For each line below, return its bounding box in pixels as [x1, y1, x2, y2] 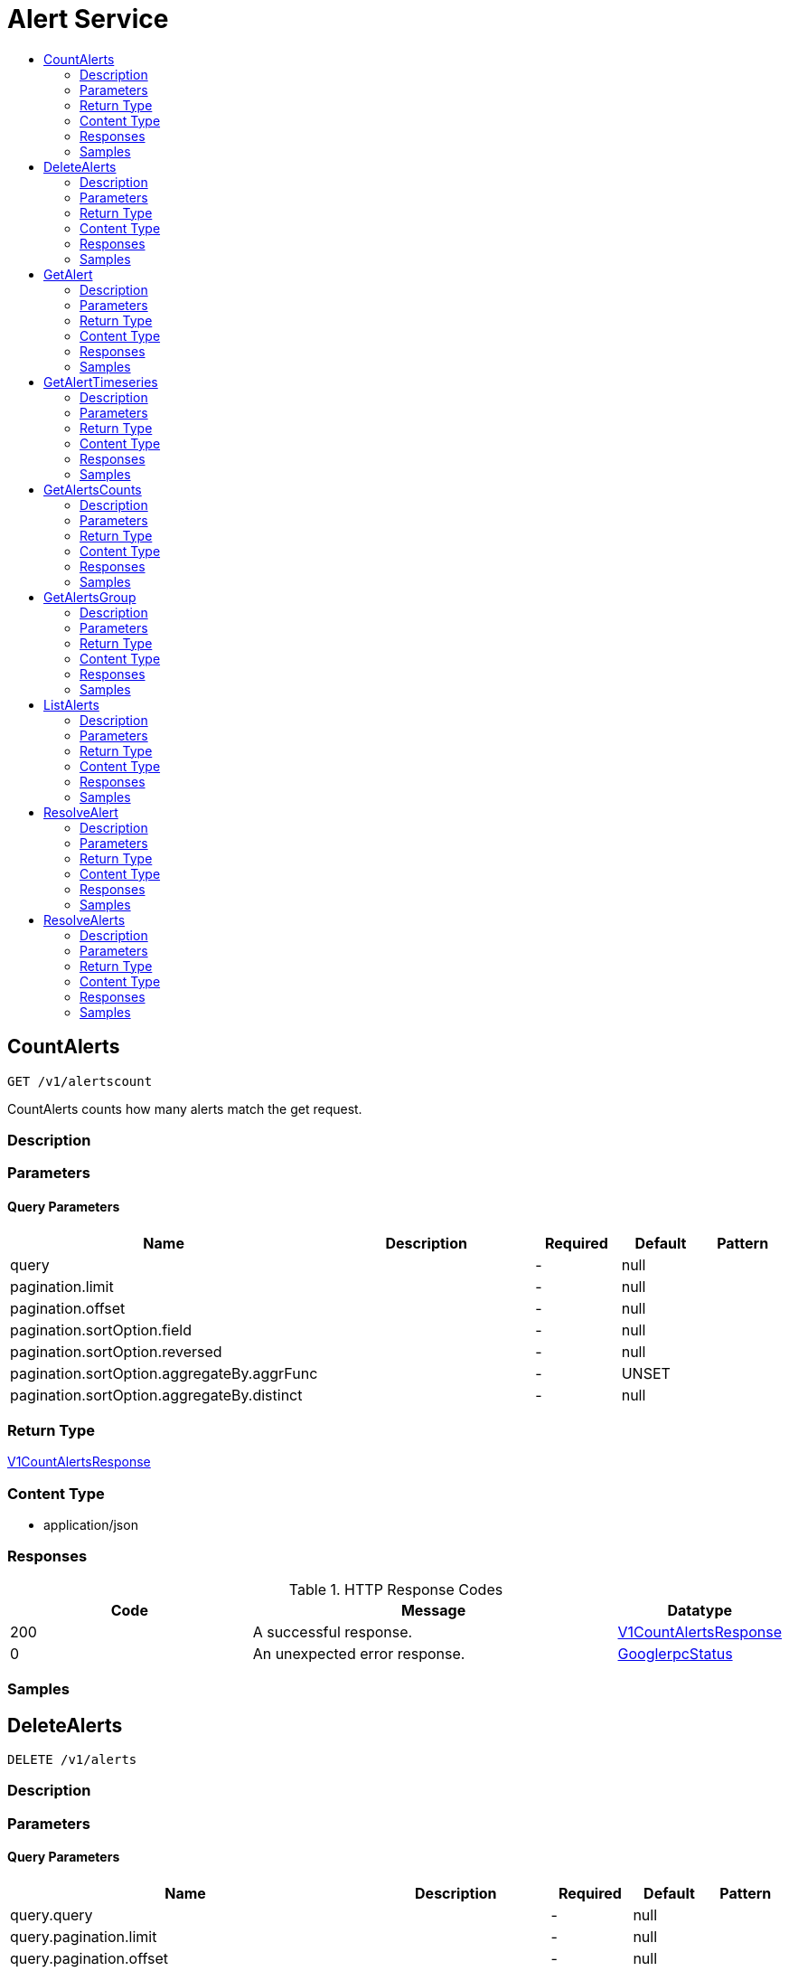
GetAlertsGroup [43, 589, 136, 605]
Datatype [667, 1600, 733, 1619]
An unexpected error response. [252, 1644, 465, 1663]
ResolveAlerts [43, 911, 126, 928]
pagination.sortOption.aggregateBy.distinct [10, 1385, 303, 1404]
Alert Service [7, 4, 169, 34]
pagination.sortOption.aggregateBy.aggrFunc [10, 1363, 318, 1382]
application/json [43, 1517, 138, 1533]
